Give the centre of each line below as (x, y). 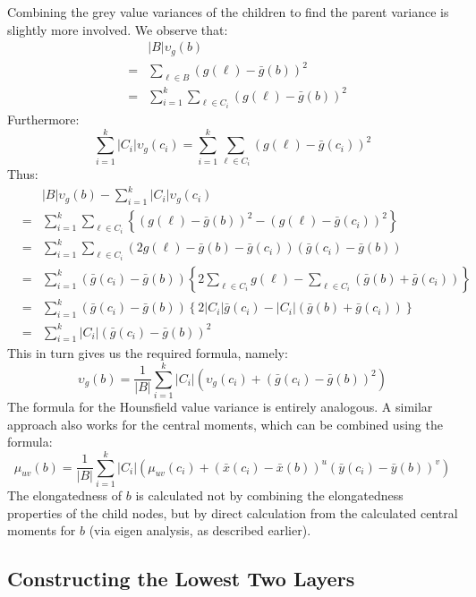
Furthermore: (43, 119)
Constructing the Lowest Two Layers (181, 579)
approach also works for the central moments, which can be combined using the (225, 424)
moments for (42, 530)
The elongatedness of (65, 495)
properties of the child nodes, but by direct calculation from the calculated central (233, 512)
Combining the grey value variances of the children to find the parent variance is (228, 12)
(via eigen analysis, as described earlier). (200, 530)
